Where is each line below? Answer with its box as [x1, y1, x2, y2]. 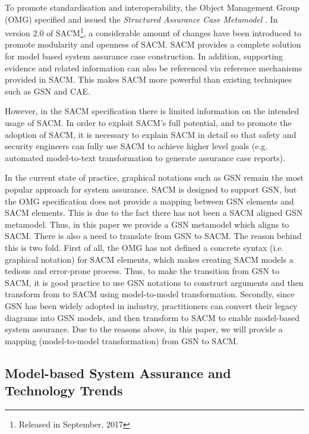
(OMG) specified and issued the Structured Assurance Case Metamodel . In [5, 12, 278, 25]
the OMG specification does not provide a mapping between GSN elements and [5, 194, 294, 207]
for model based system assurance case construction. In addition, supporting [5, 50, 283, 62]
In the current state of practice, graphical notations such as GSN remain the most [5, 171, 304, 184]
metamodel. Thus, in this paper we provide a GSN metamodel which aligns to [5, 218, 289, 230]
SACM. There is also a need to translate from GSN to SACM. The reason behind [5, 229, 302, 242]
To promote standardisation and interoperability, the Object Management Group [5, 1, 299, 13]
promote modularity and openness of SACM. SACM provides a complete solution [5, 38, 301, 51]
